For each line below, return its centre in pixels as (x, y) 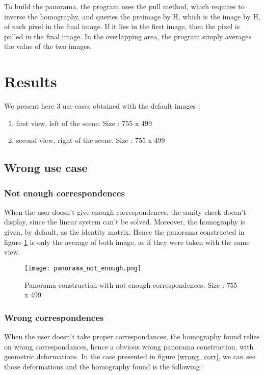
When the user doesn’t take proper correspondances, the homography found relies (132, 336)
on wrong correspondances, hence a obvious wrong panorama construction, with (129, 346)
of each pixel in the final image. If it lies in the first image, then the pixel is (122, 26)
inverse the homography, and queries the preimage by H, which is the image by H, (132, 16)
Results (31, 81)
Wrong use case (46, 168)
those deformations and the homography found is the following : (104, 366)
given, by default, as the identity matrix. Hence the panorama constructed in (124, 232)
